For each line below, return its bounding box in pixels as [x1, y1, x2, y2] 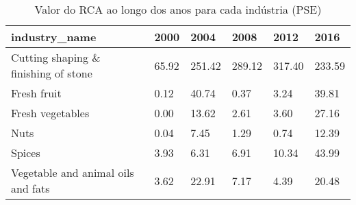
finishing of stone [11, 65, 92, 81]
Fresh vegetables [11, 105, 90, 121]
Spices [11, 145, 40, 160]
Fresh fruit [11, 85, 62, 101]
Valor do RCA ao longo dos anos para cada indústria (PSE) [34, 1, 322, 17]
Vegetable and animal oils [11, 165, 134, 180]
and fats [11, 180, 50, 196]
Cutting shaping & [11, 49, 101, 65]
